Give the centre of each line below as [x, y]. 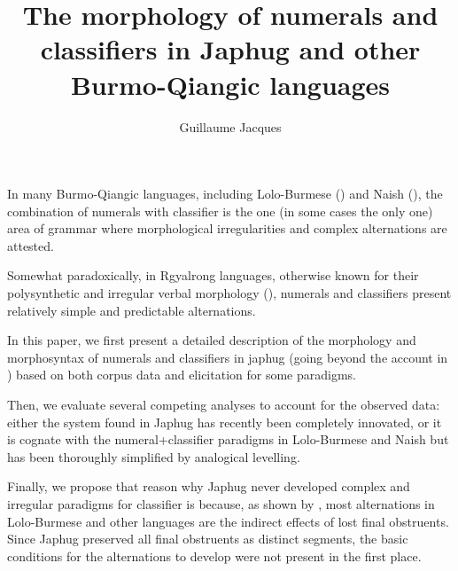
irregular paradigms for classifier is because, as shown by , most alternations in [221, 504]
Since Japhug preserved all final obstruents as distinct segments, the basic [208, 539]
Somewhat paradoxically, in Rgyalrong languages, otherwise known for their [213, 275]
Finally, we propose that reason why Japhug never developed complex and [209, 486]
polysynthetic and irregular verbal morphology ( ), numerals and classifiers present [229, 293]
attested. [31, 245]
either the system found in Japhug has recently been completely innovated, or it [225, 422]
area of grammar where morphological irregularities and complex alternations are [227, 228]
